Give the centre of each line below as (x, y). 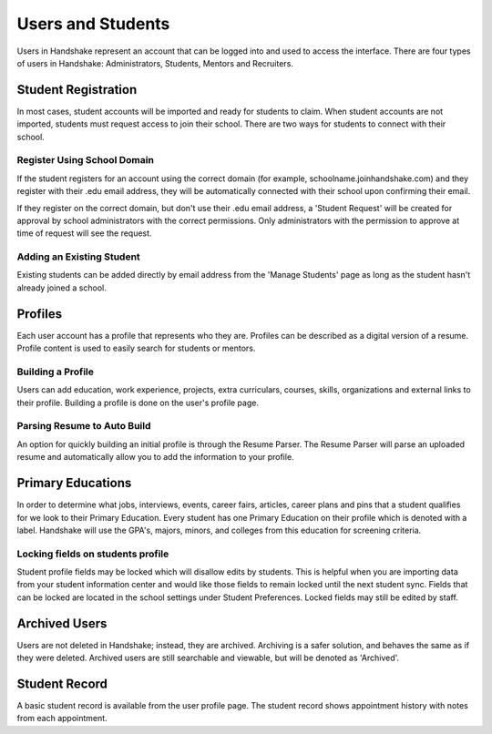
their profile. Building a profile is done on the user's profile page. (138, 403)
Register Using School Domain (86, 160)
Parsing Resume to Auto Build (84, 426)
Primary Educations (74, 483)
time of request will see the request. (84, 233)
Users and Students (93, 24)
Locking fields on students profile (93, 554)
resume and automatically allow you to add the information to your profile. (156, 457)
